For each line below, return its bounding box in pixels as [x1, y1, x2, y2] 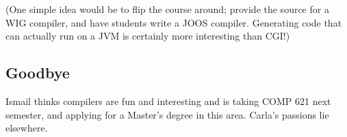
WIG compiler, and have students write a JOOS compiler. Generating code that [5, 15, 342, 29]
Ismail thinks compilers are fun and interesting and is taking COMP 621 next [5, 93, 331, 108]
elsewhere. [5, 121, 48, 135]
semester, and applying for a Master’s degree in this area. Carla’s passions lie [5, 107, 329, 121]
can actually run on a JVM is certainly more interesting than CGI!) [5, 29, 290, 43]
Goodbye [5, 62, 70, 83]
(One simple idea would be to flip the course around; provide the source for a [5, 2, 329, 16]
